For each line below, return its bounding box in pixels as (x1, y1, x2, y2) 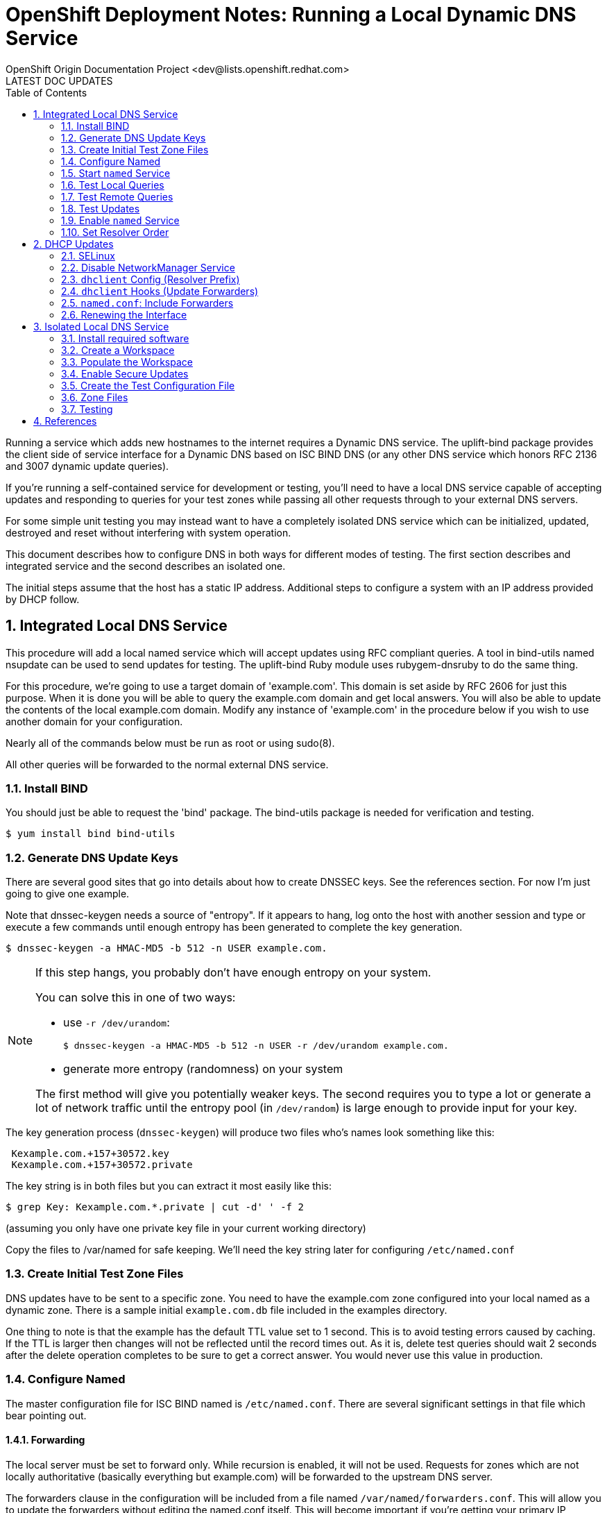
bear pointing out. (6, 1409, 87, 1421)
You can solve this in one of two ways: (35, 990, 236, 1005)
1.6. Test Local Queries (61, 178, 164, 191)
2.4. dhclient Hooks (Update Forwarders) (61, 285, 259, 297)
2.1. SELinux (61, 249, 115, 262)
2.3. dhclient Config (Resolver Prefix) (61, 273, 240, 285)
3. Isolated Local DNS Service (33, 320, 169, 332)
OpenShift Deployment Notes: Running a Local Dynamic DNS (6, 3, 576, 26)
